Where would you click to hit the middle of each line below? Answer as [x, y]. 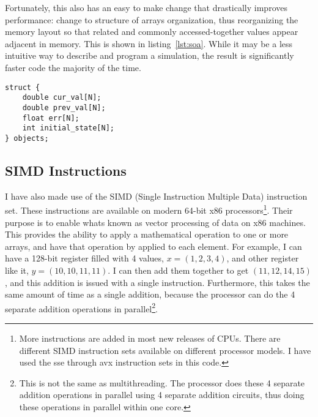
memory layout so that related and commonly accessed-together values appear [152, 32]
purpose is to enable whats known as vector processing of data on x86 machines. [155, 222]
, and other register [263, 258]
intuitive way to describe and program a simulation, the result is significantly [150, 55]
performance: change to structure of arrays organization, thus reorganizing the [152, 19]
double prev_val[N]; [64, 107]
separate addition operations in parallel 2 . [82, 307]
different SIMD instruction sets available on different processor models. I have [165, 350]
